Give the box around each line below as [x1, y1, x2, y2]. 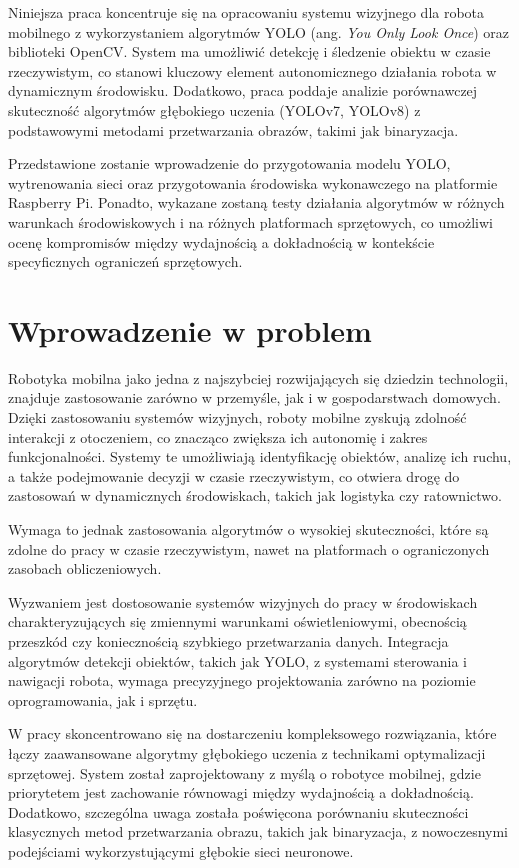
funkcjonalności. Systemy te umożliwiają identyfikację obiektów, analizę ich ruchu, [8, 446, 512, 467]
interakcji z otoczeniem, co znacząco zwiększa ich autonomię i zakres [8, 426, 428, 447]
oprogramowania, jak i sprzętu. [8, 689, 198, 710]
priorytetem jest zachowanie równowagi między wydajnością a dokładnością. [8, 782, 474, 803]
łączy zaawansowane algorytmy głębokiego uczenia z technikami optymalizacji [8, 742, 486, 763]
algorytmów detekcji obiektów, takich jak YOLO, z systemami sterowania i [8, 650, 467, 671]
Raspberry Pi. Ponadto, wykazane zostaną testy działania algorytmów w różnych [8, 192, 505, 213]
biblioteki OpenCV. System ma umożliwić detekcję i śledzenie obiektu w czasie [8, 41, 491, 62]
